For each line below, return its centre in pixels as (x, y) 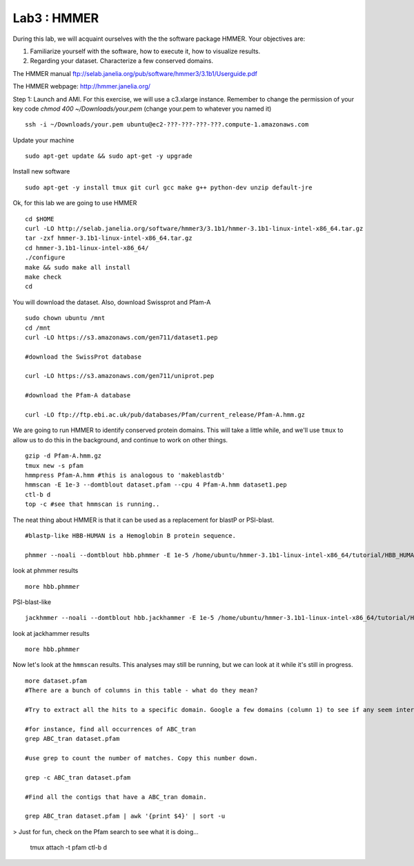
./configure (45, 258)
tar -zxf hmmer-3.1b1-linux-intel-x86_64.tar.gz (109, 238)
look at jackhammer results (51, 633)
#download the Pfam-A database (78, 395)
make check (43, 277)
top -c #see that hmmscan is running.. (92, 504)
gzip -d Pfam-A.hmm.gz (63, 456)
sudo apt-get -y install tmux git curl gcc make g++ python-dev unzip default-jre (169, 187)
